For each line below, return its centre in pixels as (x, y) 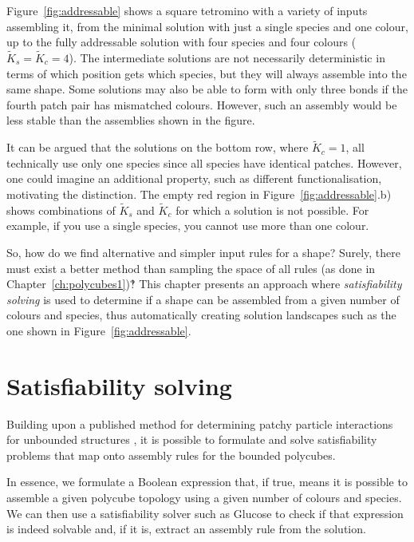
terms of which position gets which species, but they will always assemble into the (207, 73)
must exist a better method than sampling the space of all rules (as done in (191, 268)
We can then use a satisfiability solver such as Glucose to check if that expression (205, 513)
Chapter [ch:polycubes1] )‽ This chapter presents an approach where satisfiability (204, 284)
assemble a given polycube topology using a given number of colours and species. (204, 498)
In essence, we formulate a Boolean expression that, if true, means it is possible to (207, 482)
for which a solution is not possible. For (272, 210)
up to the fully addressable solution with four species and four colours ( (181, 42)
